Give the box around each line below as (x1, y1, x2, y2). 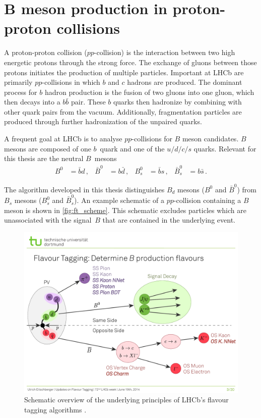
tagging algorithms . (24, 404, 87, 415)
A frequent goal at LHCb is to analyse (4, 133, 122, 144)
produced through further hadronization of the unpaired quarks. (4, 116, 202, 127)
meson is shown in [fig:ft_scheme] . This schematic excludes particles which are (4, 204, 246, 215)
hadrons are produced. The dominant (127, 77, 242, 87)
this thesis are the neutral (4, 153, 84, 164)
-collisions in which (42, 77, 100, 87)
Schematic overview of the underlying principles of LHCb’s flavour (24, 394, 229, 405)
